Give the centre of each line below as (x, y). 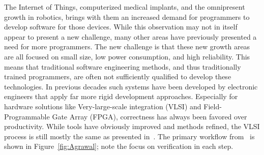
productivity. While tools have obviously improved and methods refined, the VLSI (132, 126)
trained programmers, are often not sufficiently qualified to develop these (118, 76)
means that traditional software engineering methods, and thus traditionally (123, 66)
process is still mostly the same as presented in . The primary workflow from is (129, 136)
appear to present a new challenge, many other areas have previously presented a (130, 36)
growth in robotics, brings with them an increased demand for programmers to (127, 17)
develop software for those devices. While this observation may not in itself (121, 27)
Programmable (27, 116)
